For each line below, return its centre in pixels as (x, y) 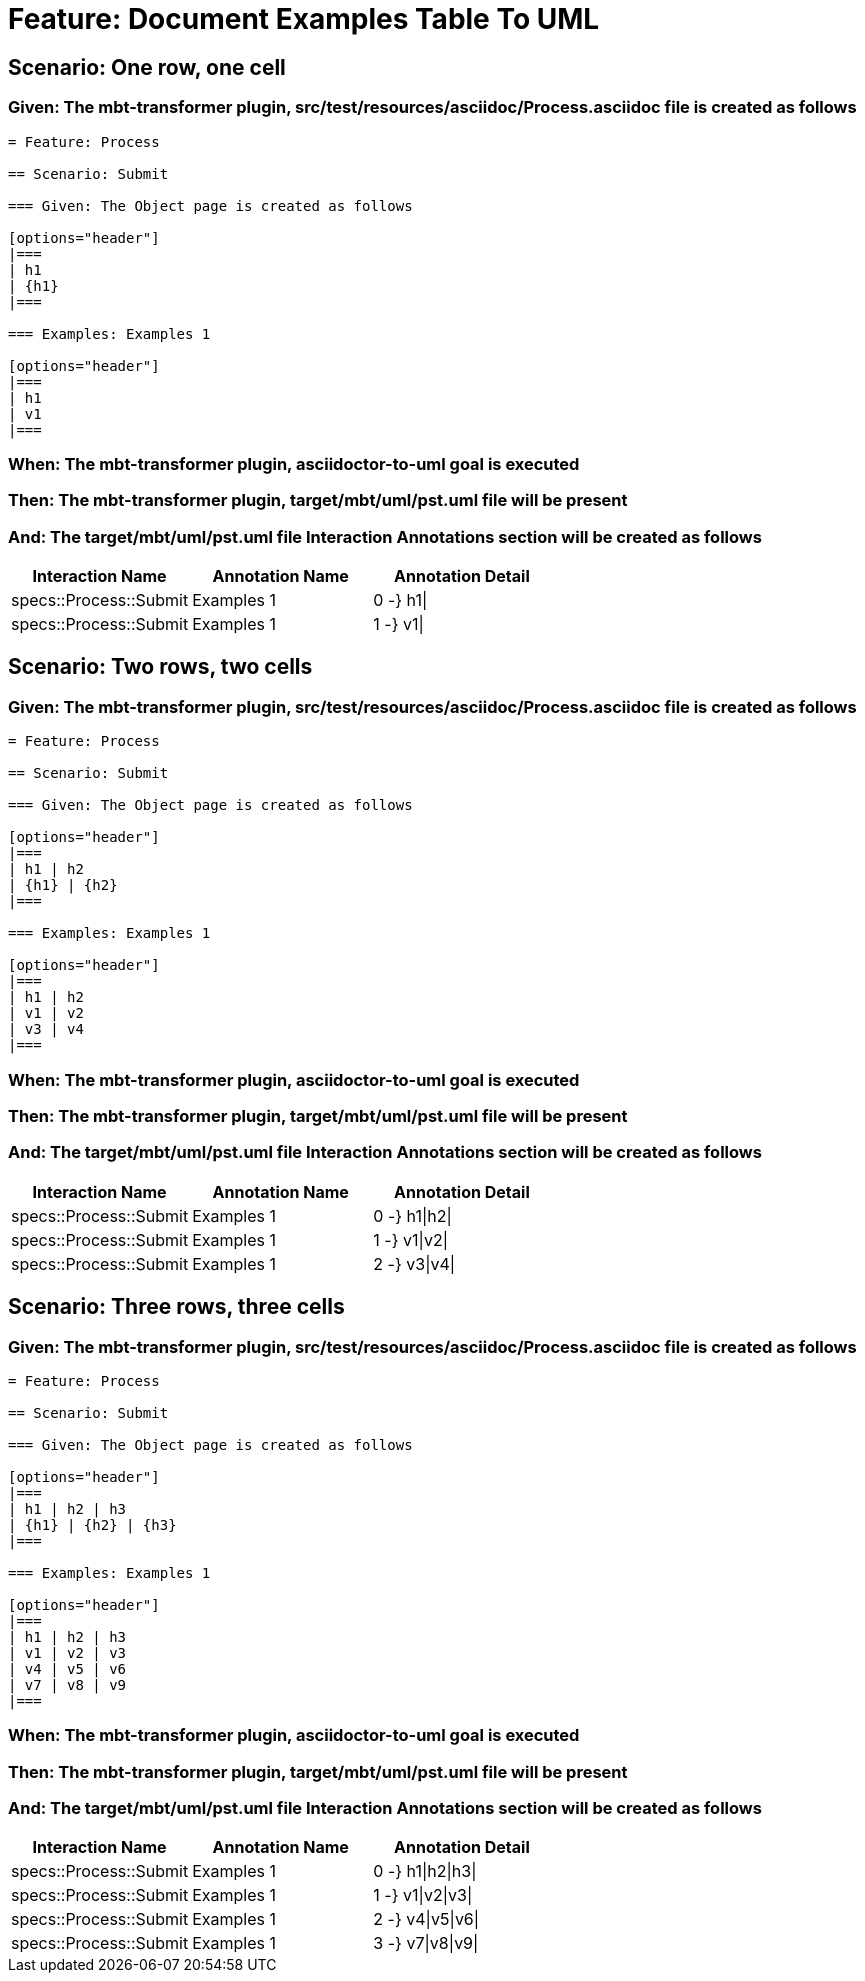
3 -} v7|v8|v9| (426, 1943)
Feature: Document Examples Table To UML (304, 19)
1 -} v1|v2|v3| (423, 1895)
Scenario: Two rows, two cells (160, 667)
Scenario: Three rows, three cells (176, 1307)
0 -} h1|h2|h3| (425, 1871)
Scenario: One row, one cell (147, 67)
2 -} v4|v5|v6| (426, 1919)
